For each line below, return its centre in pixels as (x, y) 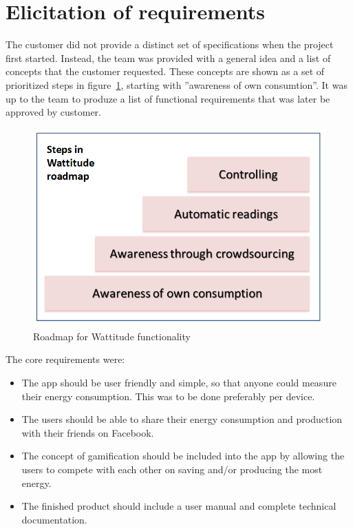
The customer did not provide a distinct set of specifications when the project (170, 44)
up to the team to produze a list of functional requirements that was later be (168, 98)
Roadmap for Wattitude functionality (112, 336)
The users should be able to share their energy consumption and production (182, 419)
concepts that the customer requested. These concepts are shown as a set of (165, 71)
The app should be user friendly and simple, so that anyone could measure (179, 383)
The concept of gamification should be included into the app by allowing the (183, 456)
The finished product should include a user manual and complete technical (179, 506)
